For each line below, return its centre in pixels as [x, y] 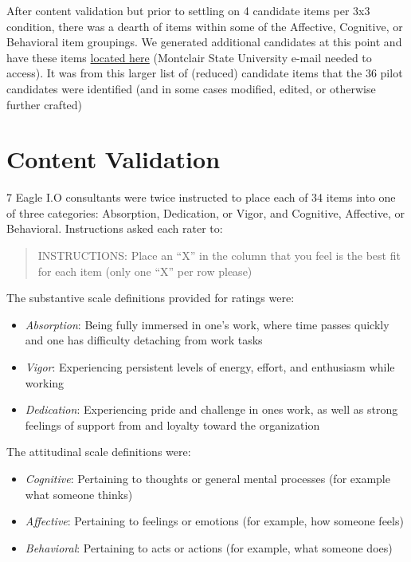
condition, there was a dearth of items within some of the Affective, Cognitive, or [205, 26]
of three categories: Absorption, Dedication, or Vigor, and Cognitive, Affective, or [205, 212]
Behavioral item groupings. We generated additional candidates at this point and [204, 42]
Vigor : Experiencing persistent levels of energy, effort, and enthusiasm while [210, 367]
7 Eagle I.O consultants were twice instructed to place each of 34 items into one [201, 197]
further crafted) [45, 104]
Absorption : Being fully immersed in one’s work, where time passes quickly [207, 324]
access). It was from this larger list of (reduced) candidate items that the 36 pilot [205, 73]
